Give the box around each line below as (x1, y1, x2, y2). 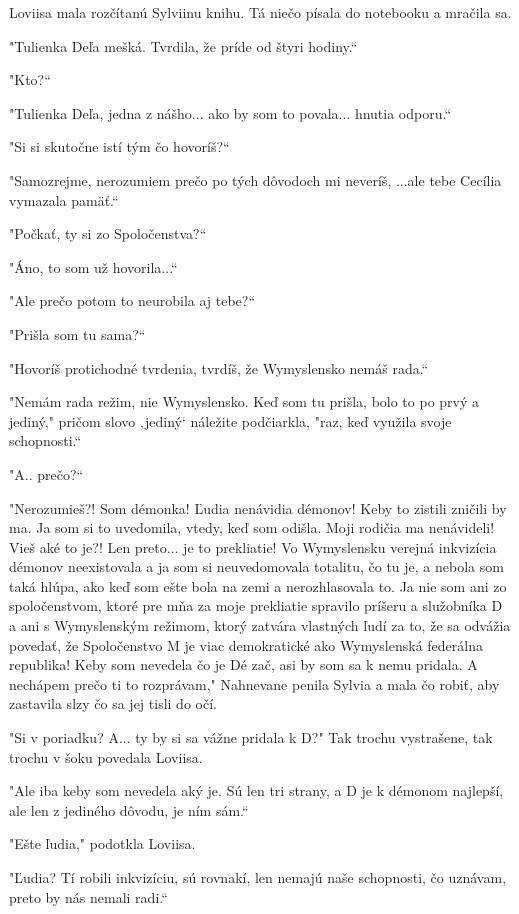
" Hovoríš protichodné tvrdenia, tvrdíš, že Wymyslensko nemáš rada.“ (9, 357, 429, 378)
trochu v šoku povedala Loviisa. (9, 746, 203, 767)
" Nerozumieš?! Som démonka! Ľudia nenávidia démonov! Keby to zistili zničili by (9, 497, 507, 518)
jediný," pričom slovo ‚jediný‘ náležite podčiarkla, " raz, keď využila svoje (9, 410, 452, 431)
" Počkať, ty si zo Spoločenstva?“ (9, 223, 207, 244)
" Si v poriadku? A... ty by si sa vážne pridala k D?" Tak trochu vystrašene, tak (9, 727, 493, 748)
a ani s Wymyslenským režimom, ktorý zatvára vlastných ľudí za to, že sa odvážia (9, 615, 511, 636)
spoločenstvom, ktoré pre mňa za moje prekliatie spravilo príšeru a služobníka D (9, 595, 503, 616)
